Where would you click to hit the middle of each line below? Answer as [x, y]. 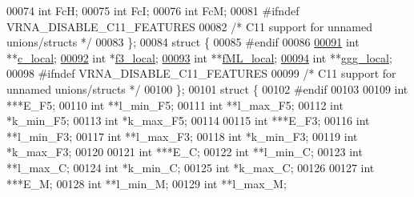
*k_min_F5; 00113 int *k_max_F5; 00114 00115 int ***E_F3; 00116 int [188, 121]
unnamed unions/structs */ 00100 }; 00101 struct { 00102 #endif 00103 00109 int [207, 88]
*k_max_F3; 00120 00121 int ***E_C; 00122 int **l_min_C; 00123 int [185, 152]
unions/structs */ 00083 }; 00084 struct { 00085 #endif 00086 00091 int [183, 42]
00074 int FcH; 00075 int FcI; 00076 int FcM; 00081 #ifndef [153, 10]
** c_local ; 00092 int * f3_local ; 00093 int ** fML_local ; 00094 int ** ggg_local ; [199, 57]
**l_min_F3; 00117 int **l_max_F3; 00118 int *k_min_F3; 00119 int [182, 136]
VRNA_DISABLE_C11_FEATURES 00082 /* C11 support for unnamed [189, 26]
